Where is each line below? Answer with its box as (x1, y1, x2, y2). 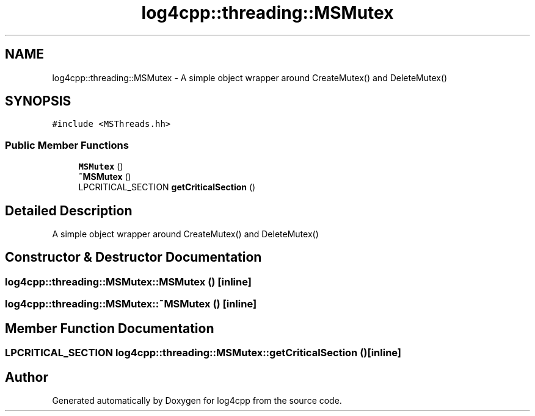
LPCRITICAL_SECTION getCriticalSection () (78, 182, 256, 193)
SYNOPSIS (5, 93, 71, 109)
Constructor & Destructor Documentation (5, 249, 262, 265)
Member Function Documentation (5, 320, 214, 336)
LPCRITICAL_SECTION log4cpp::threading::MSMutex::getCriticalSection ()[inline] (5, 346, 402, 359)
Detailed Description (5, 203, 133, 218)
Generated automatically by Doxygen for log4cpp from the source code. (52, 395, 342, 406)
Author (5, 369, 48, 385)
